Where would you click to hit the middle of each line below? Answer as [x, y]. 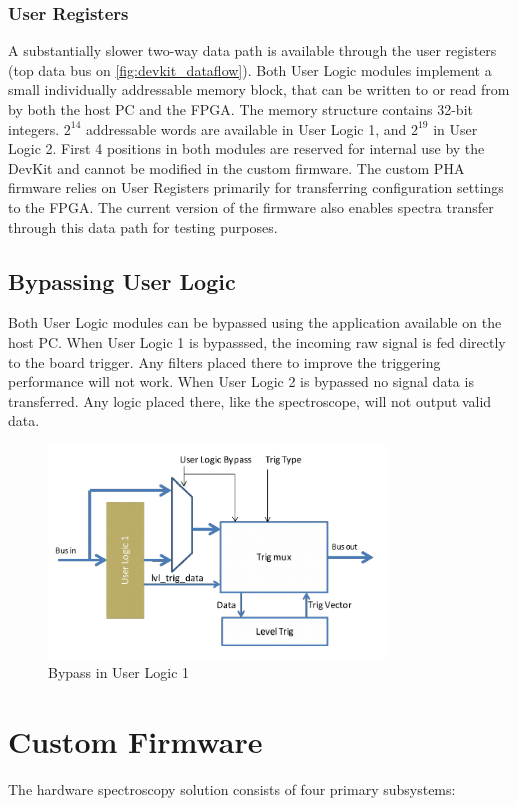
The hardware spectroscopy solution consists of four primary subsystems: [232, 789]
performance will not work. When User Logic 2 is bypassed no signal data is [241, 381]
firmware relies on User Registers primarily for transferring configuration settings [256, 187]
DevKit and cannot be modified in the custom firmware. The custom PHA [236, 167]
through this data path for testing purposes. [143, 226]
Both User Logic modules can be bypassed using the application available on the [255, 322]
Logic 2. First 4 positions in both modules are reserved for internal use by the [246, 148]
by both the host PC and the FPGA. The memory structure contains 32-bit [240, 109]
